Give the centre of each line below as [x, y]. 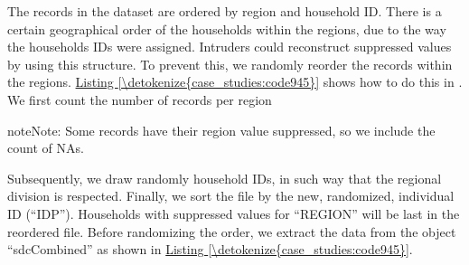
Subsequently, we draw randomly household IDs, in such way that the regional [225, 178]
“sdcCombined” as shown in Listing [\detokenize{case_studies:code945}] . [210, 249]
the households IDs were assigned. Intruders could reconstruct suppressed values [230, 47]
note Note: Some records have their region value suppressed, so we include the [221, 130]
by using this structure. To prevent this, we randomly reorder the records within [230, 64]
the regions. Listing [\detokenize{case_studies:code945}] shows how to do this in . [235, 82]
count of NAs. [46, 148]
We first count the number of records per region [140, 99]
